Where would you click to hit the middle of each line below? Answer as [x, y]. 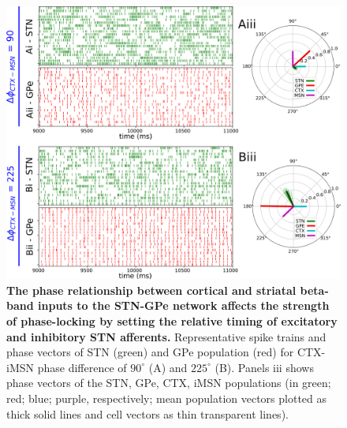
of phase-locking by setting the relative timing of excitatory [172, 320]
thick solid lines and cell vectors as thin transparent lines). [147, 413]
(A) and [168, 367]
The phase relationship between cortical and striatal [151, 290]
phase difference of [82, 367]
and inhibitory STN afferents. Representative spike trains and [166, 336]
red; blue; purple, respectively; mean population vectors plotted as [167, 398]
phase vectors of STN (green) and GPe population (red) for [150, 352]
